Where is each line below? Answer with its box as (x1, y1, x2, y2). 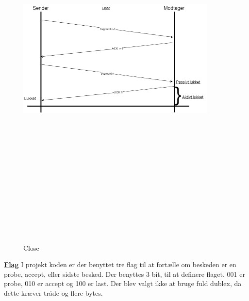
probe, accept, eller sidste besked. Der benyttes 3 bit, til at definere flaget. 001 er (4, 269, 245, 279)
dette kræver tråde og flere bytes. (4, 287, 103, 298)
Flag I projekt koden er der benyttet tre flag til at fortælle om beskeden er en (4, 259, 236, 270)
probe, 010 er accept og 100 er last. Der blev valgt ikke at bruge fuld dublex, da (4, 278, 242, 288)
